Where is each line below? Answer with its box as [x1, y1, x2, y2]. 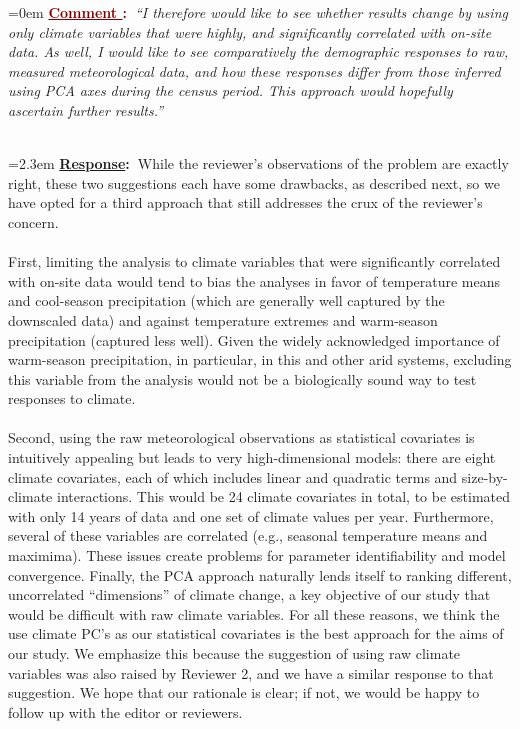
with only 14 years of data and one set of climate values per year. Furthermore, [8, 505, 494, 526]
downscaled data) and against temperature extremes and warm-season [8, 309, 438, 330]
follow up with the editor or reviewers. [8, 701, 243, 722]
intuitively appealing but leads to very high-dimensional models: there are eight [8, 447, 496, 468]
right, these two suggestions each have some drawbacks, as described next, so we [8, 172, 500, 193]
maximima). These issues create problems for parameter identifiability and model [8, 545, 506, 566]
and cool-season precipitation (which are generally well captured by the [8, 290, 445, 311]
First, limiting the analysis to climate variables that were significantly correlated [8, 251, 501, 272]
